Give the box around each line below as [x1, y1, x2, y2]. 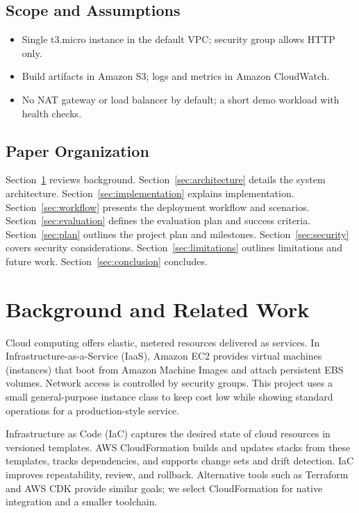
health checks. [22, 106, 82, 120]
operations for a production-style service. [6, 403, 180, 417]
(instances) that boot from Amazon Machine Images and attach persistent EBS [6, 362, 344, 376]
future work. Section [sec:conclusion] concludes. [6, 253, 208, 268]
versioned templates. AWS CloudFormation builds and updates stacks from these [6, 439, 351, 454]
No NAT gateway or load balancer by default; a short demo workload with [22, 92, 340, 106]
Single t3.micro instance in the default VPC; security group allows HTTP [22, 32, 335, 47]
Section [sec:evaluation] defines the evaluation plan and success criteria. [6, 213, 311, 228]
